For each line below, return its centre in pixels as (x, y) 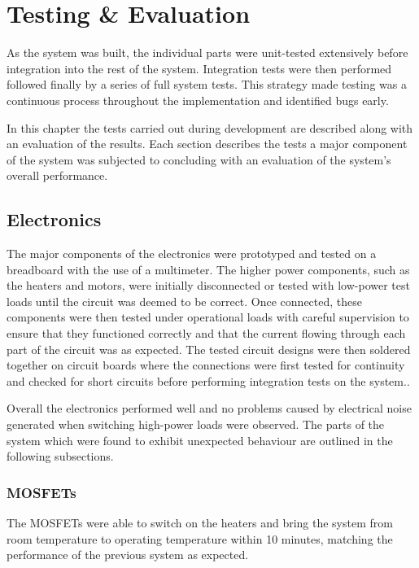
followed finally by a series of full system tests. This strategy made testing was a (207, 84)
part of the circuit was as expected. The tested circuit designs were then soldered (209, 349)
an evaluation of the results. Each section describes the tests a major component (207, 144)
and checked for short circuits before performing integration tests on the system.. (208, 380)
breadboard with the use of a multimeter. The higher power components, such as (208, 269)
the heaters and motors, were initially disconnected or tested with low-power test (208, 285)
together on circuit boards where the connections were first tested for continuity (206, 365)
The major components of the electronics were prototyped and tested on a (192, 253)
